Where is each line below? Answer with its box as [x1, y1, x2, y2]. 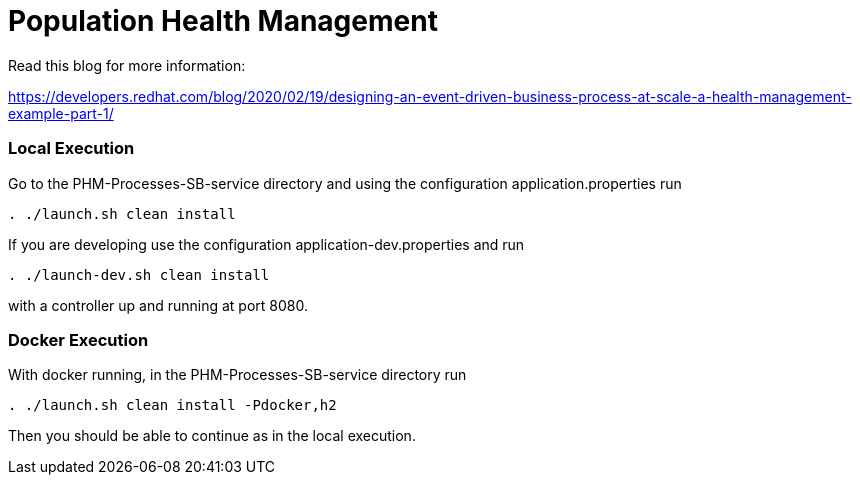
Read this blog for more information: [8, 56, 246, 74]
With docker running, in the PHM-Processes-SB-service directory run [8, 366, 467, 384]
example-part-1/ [8, 104, 114, 122]
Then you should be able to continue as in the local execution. [8, 427, 416, 445]
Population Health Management [8, 4, 438, 38]
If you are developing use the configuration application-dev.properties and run [8, 235, 525, 253]
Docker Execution [8, 329, 149, 350]
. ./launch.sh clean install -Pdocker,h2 [8, 397, 337, 414]
